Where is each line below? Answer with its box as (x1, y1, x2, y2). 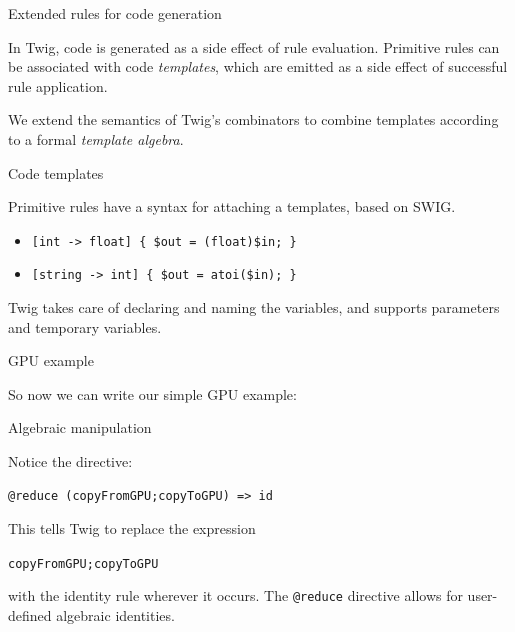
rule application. (8, 75, 108, 96)
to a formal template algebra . (8, 128, 184, 149)
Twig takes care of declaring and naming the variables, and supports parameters (8, 297, 500, 318)
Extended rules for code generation (8, 3, 222, 23)
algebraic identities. (56, 605, 175, 626)
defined (8, 605, 52, 626)
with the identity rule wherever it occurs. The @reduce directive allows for (8, 585, 463, 606)
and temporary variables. (8, 316, 162, 337)
